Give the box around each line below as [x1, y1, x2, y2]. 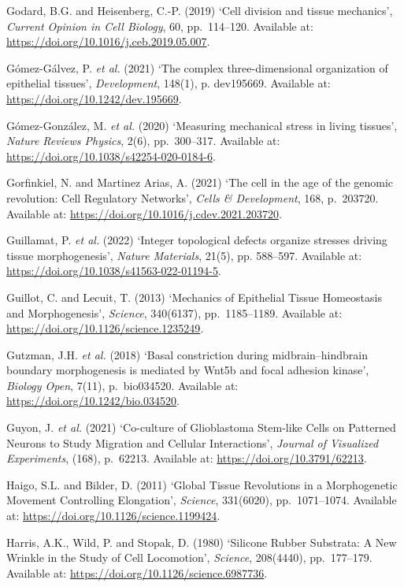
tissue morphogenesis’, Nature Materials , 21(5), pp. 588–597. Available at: [6, 247, 362, 263]
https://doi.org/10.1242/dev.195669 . [6, 90, 182, 106]
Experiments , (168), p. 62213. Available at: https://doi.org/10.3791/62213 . [6, 450, 367, 466]
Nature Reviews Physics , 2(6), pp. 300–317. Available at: [6, 132, 280, 149]
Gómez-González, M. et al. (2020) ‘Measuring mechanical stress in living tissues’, [6, 117, 398, 133]
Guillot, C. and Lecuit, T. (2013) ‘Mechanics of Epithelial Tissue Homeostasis [6, 288, 382, 305]
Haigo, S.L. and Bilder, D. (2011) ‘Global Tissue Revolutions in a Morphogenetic [6, 476, 398, 492]
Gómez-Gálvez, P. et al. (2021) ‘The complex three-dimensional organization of [6, 59, 388, 76]
